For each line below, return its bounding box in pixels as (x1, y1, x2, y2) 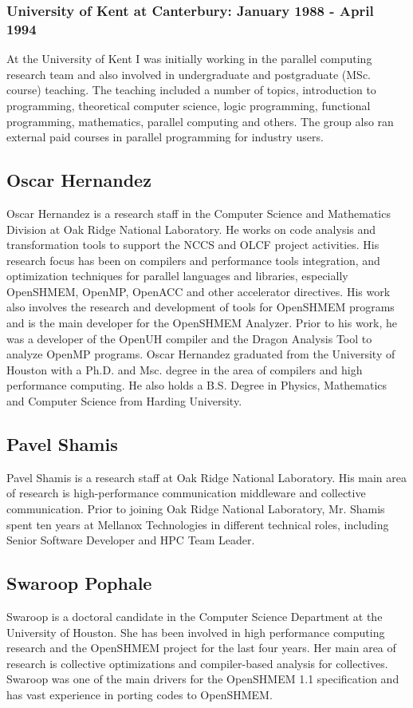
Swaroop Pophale (6, 571, 152, 595)
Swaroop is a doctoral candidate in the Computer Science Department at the (6, 608, 383, 624)
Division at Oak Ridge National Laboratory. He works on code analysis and (6, 220, 376, 237)
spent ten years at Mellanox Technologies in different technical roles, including (6, 516, 389, 532)
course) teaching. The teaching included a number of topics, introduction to (6, 81, 376, 98)
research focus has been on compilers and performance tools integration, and (6, 251, 380, 268)
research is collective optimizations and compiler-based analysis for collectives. (6, 655, 388, 671)
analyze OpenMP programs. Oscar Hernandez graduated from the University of (6, 346, 395, 362)
